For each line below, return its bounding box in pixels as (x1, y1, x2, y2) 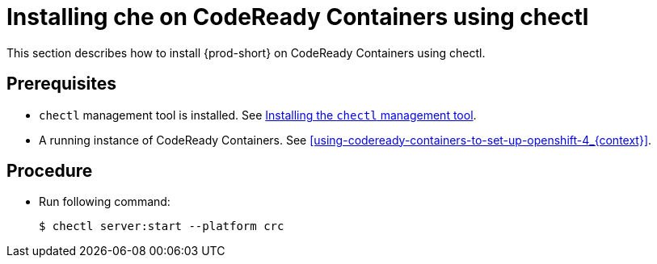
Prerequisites (6, 73, 116, 94)
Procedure (6, 161, 93, 182)
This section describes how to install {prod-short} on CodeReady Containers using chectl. (6, 45, 486, 60)
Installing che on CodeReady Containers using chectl (6, 3, 589, 31)
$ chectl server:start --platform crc (39, 220, 284, 233)
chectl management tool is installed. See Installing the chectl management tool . (39, 107, 477, 122)
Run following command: (39, 195, 171, 209)
